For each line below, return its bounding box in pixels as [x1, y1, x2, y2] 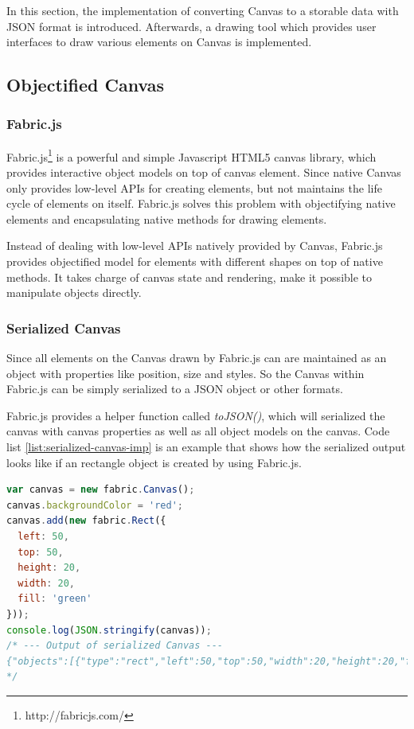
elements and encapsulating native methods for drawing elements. [6, 210, 327, 227]
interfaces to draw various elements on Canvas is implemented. [6, 33, 312, 50]
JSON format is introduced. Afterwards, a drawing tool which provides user [6, 18, 377, 34]
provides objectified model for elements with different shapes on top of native [6, 253, 383, 269]
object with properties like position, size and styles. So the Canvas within [6, 364, 365, 381]
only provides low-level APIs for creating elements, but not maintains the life [6, 179, 382, 196]
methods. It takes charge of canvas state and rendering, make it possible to [6, 268, 373, 285]
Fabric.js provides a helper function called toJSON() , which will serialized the [6, 407, 385, 423]
